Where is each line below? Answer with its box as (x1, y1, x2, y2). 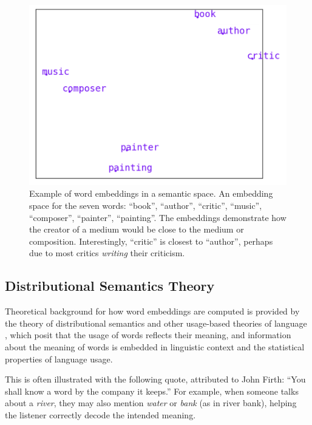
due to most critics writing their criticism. (29, 246, 185, 259)
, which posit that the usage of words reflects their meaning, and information (5, 328, 291, 341)
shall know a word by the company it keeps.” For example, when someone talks (5, 384, 299, 397)
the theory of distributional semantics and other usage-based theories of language (5, 316, 307, 329)
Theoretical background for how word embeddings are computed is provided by (5, 305, 300, 318)
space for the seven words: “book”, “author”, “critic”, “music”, (29, 199, 262, 211)
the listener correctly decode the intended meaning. (5, 408, 196, 421)
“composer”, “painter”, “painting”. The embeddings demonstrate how (29, 211, 287, 223)
